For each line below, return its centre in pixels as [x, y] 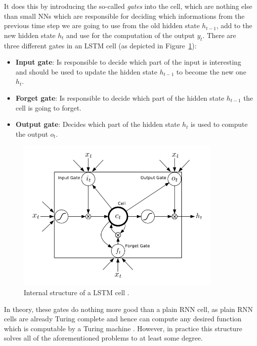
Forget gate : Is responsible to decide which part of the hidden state [120, 97]
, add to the [234, 25]
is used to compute [219, 124]
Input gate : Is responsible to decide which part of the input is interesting [128, 62]
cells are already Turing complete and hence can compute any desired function [123, 319]
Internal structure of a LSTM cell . [77, 292]
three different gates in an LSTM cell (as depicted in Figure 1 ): [100, 45]
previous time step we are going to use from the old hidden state [102, 25]
